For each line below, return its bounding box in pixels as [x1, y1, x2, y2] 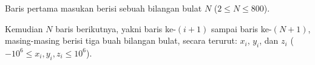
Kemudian [5, 22, 43, 35]
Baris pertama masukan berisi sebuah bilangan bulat [5, 2, 202, 14]
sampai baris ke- [211, 22, 272, 35]
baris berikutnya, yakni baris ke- [55, 22, 176, 35]
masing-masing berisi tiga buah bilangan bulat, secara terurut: [5, 34, 237, 47]
